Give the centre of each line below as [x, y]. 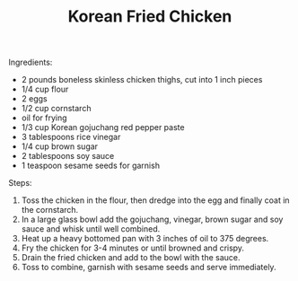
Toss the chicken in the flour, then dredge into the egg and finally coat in [155, 200]
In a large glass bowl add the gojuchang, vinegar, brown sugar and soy [152, 220]
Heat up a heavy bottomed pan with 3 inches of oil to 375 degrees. [145, 239]
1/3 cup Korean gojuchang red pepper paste [103, 127]
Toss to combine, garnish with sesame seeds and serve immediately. [149, 268]
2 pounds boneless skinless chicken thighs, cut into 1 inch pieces [142, 80]
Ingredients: [31, 62]
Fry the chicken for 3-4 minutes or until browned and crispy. [132, 248]
